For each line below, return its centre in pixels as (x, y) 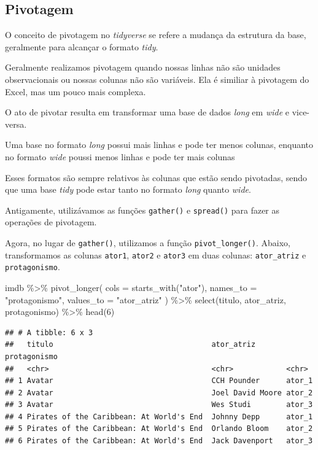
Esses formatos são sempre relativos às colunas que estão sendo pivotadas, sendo (156, 177)
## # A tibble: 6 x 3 (49, 332)
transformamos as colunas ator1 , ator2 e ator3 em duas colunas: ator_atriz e (156, 254)
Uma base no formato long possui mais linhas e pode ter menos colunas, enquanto (159, 145)
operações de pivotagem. (51, 222)
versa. (16, 124)
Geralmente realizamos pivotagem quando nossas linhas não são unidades (143, 67)
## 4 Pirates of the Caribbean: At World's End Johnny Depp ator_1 (159, 417)
